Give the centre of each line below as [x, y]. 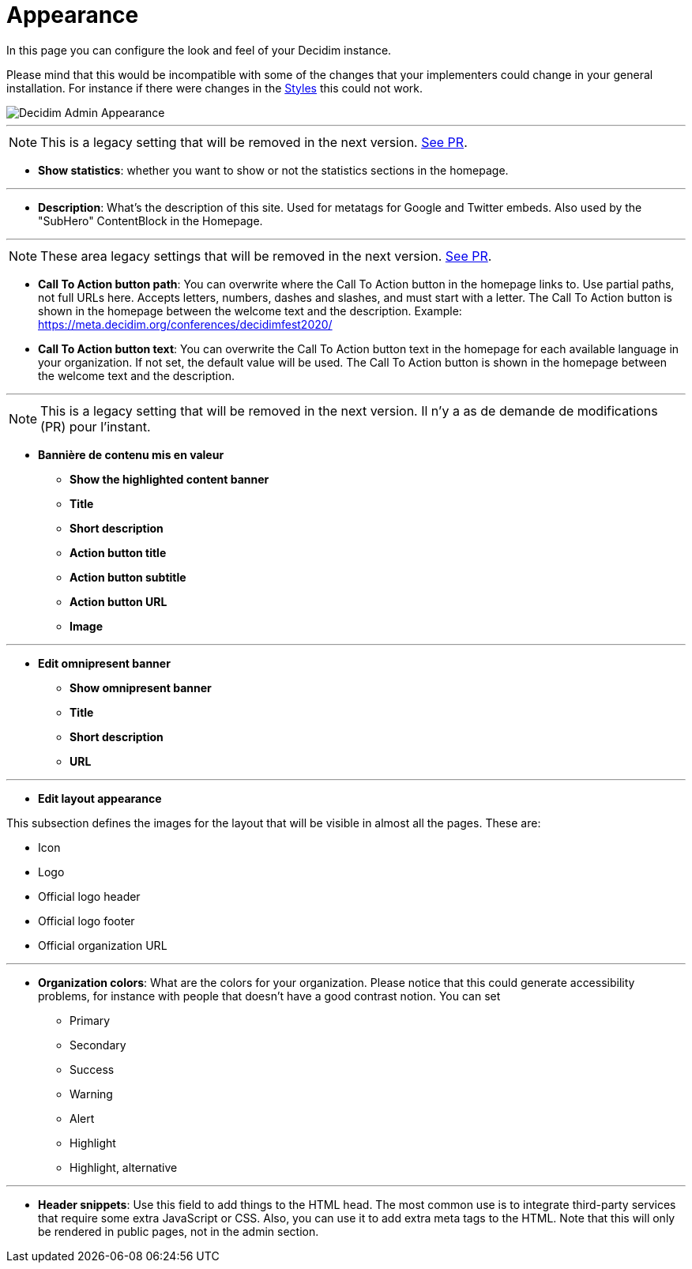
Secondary [98, 1045]
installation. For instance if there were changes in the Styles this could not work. [215, 88]
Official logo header [89, 896]
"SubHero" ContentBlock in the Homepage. [150, 220]
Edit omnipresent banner [104, 663]
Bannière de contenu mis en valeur [131, 454]
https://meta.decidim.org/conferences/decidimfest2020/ [185, 324]
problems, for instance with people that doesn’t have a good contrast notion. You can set [269, 996]
